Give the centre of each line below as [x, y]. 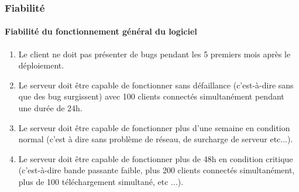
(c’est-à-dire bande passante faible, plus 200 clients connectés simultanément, [157, 170]
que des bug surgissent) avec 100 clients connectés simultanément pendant [151, 96]
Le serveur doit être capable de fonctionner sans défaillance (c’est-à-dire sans [156, 85]
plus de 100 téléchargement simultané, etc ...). [101, 181]
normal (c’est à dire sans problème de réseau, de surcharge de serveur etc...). [156, 139]
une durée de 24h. [50, 108]
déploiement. [41, 65]
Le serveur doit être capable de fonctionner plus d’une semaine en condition [154, 127]
